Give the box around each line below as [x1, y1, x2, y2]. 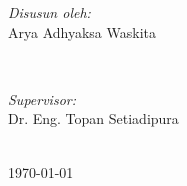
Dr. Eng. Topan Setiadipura [8, 108, 179, 129]
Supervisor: [8, 88, 76, 109]
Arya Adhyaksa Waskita [8, 21, 156, 42]
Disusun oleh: [8, 2, 91, 22]
